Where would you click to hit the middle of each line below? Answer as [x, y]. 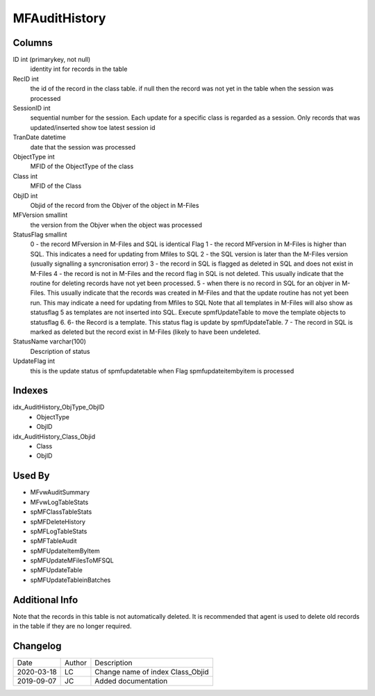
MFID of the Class [56, 186]
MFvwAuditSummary [60, 492]
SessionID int [32, 108]
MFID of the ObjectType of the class [82, 166]
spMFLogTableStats [59, 531]
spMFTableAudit [53, 541]
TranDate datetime [39, 137]
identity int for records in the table [79, 69]
